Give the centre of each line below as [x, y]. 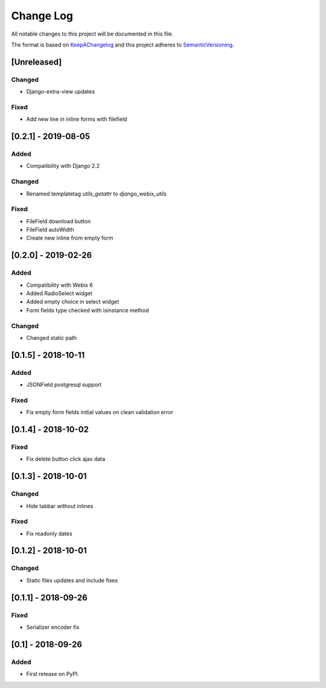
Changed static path [52, 337]
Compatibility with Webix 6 [59, 285]
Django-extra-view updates [60, 92]
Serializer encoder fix [53, 627]
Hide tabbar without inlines [60, 506]
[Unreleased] [37, 62]
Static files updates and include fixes [72, 580]
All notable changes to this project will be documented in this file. [92, 34]
